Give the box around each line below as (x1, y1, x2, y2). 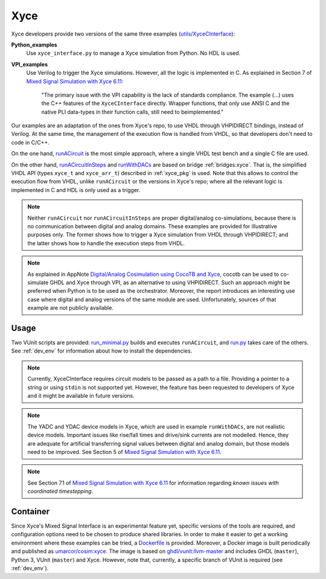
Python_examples (11, 41, 57, 48)
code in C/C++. (11, 139, 50, 146)
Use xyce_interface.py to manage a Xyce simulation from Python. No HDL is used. (26, 50, 241, 57)
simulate (27, 278, 49, 286)
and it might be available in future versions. (27, 392, 135, 399)
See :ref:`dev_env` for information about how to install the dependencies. (11, 347, 193, 354)
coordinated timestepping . (27, 488, 94, 495)
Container (11, 506, 50, 516)
